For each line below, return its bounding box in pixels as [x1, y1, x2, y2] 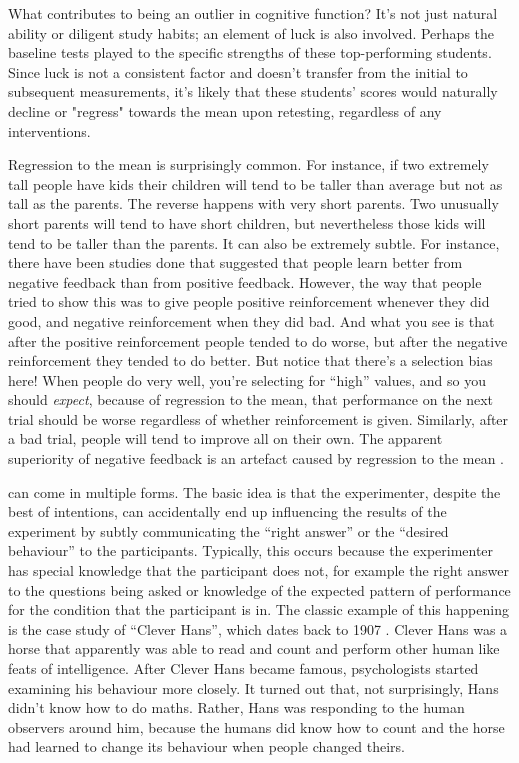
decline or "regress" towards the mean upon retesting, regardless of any [8, 100, 442, 121]
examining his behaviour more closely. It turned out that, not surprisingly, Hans [8, 677, 499, 698]
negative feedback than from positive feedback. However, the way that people [8, 271, 482, 292]
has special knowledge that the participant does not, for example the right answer [8, 560, 509, 581]
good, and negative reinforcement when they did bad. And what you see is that [8, 310, 495, 331]
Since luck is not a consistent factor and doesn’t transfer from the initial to [8, 61, 468, 82]
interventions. [8, 120, 91, 141]
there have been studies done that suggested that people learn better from [8, 252, 463, 273]
